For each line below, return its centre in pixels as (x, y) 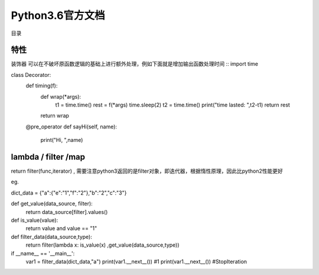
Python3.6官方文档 (58, 15)
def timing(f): (42, 86)
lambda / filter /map (48, 157)
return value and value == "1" (61, 228)
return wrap (55, 116)
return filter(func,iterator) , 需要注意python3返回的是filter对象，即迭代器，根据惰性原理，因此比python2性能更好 (147, 171)
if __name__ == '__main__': (43, 253)
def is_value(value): (35, 220)
